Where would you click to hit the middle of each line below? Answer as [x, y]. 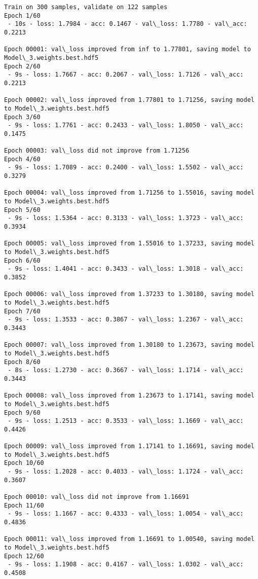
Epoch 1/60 [22, 15]
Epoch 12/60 [24, 556]
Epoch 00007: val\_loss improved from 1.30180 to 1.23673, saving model [129, 345]
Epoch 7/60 [22, 311]
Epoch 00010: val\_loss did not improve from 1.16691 [97, 497]
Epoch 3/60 [22, 117]
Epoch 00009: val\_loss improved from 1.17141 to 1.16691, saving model [129, 446]
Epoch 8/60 [22, 362]
